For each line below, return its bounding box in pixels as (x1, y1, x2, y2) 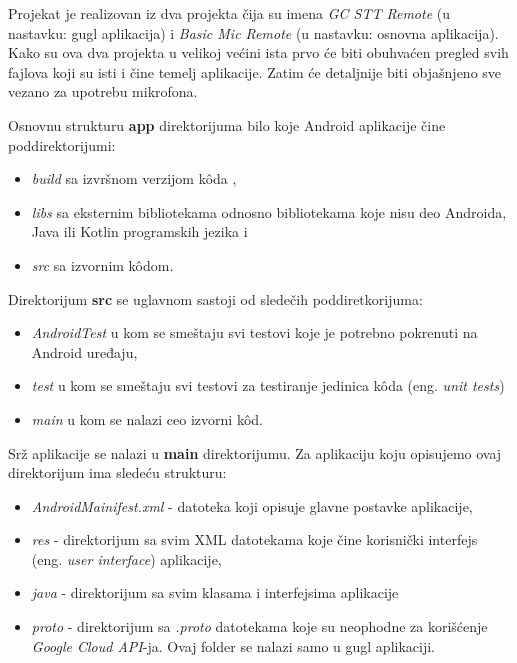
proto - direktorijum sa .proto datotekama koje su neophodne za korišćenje (31, 616, 488, 637)
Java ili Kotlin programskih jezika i (31, 221, 248, 242)
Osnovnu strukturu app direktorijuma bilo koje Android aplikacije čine (8, 114, 446, 135)
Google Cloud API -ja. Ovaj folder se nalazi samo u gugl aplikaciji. (31, 635, 435, 656)
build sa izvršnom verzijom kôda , (31, 168, 237, 189)
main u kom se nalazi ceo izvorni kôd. (31, 408, 263, 429)
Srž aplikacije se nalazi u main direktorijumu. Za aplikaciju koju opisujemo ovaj (8, 442, 502, 463)
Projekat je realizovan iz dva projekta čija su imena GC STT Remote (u (8, 3, 451, 23)
